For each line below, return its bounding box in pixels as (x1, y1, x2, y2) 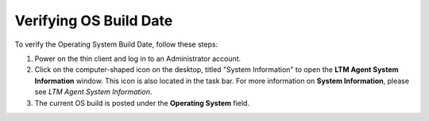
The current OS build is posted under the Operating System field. (34, 98, 250, 108)
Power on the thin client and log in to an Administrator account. (34, 54, 242, 63)
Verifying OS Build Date (14, 12, 173, 29)
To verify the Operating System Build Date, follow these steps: (14, 40, 218, 49)
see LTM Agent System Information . (34, 87, 153, 96)
